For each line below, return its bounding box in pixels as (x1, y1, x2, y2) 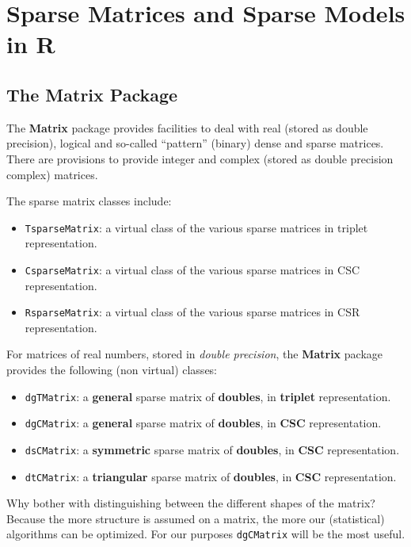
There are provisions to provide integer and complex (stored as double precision (6, 150, 394, 166)
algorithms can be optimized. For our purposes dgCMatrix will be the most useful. (6, 526, 405, 542)
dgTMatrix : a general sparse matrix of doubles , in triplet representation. (25, 388, 391, 404)
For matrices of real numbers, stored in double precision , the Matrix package (6, 346, 382, 362)
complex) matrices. (6, 166, 98, 182)
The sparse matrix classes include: (6, 193, 172, 209)
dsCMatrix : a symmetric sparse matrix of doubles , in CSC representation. (25, 441, 400, 457)
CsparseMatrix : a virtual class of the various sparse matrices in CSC (25, 261, 360, 277)
